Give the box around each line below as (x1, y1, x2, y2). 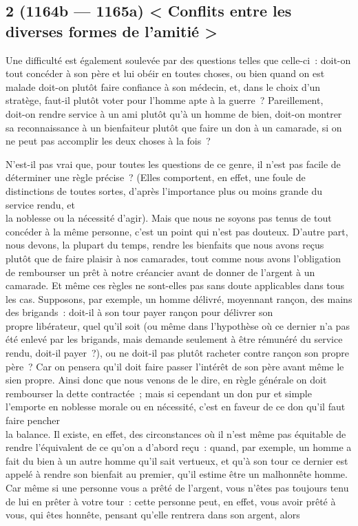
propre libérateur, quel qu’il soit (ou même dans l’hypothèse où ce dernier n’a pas (6, 318, 350, 333)
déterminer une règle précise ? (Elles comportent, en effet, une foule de (6, 170, 306, 185)
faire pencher (6, 413, 61, 428)
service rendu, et (6, 197, 75, 211)
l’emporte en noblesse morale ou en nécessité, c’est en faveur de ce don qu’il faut (6, 399, 346, 414)
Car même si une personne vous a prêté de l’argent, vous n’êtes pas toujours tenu (6, 481, 349, 494)
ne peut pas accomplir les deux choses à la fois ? (6, 134, 211, 148)
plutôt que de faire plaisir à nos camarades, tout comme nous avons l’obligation (6, 251, 341, 265)
